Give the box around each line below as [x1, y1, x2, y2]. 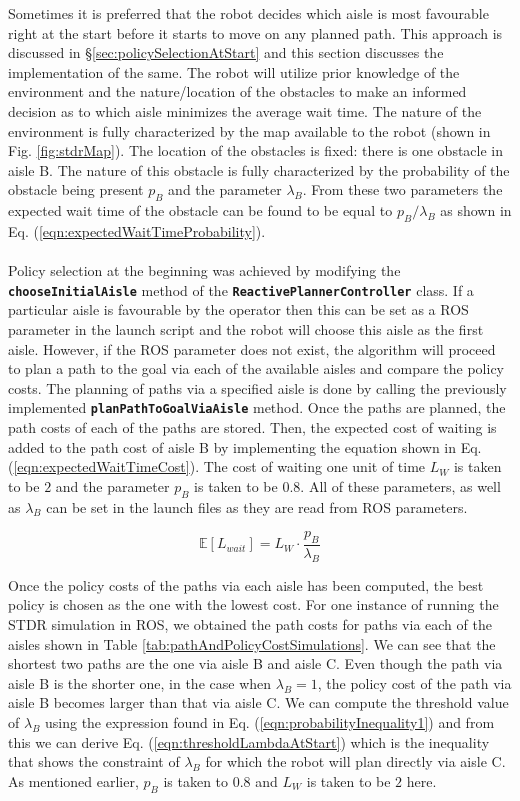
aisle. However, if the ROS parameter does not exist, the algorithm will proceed [8, 338, 496, 359]
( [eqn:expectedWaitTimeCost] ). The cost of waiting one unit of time [8, 456, 426, 477]
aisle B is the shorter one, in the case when [8, 672, 272, 693]
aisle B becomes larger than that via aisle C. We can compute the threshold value [8, 692, 509, 713]
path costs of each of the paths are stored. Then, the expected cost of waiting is [8, 417, 497, 437]
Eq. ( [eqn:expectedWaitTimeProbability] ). [8, 220, 266, 241]
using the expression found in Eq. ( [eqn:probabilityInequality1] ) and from [45, 711, 495, 732]
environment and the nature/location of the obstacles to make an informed [8, 81, 467, 102]
